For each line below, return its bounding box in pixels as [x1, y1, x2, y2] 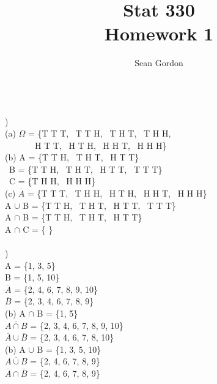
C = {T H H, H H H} [9, 175, 96, 187]
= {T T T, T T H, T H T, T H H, [28, 127, 171, 140]
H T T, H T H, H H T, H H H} [34, 138, 167, 151]
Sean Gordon [134, 56, 183, 69]
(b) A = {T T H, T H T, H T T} [5, 151, 139, 164]
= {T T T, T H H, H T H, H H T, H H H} [27, 187, 207, 200]
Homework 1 [104, 21, 214, 46]
